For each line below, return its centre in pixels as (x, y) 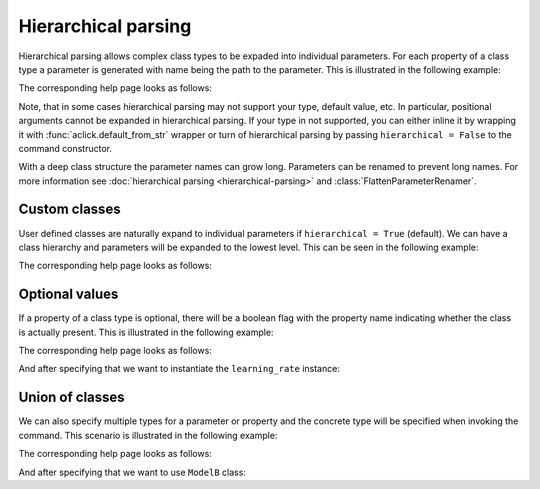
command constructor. (65, 148)
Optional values (68, 294)
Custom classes (69, 209)
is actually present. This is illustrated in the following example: (146, 332)
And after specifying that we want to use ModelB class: (132, 472)
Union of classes (71, 397)
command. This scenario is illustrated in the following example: (148, 435)
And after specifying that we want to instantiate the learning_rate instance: (179, 369)
